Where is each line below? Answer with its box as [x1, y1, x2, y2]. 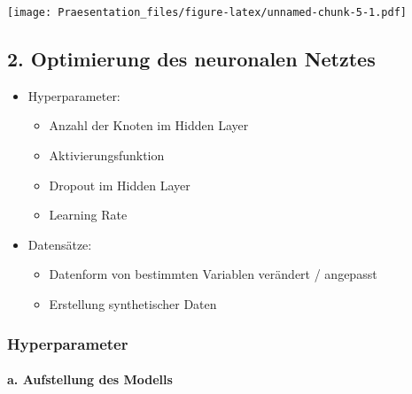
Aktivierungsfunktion [49, 146, 165, 165]
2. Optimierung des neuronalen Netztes [7, 45, 376, 73]
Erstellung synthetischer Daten [49, 295, 217, 313]
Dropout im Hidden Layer [49, 175, 190, 194]
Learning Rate [49, 205, 128, 224]
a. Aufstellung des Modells [7, 370, 173, 389]
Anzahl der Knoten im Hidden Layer [49, 116, 249, 135]
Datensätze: [27, 235, 92, 253]
